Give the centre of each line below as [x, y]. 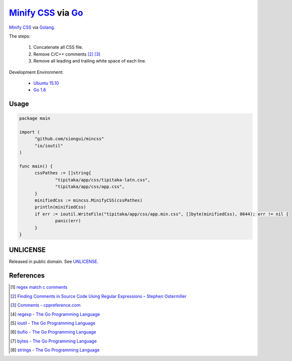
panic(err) [68, 221]
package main [35, 119]
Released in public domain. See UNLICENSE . [54, 261]
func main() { [36, 166]
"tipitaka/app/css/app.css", [90, 187]
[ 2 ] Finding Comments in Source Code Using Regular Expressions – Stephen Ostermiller [99, 296]
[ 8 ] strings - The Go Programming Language [55, 350]
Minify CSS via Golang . [32, 27]
